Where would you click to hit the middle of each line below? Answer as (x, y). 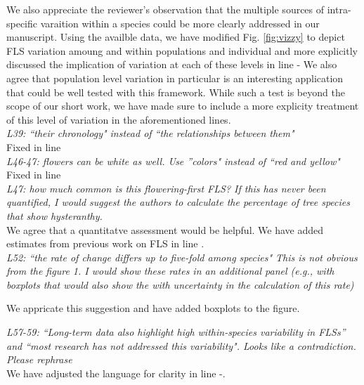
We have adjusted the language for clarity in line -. (116, 373)
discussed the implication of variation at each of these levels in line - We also (172, 64)
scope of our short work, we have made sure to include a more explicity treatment (183, 106)
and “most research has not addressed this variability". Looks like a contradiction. (181, 345)
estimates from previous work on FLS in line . (105, 243)
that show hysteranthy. (54, 215)
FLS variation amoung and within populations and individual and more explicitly (182, 50)
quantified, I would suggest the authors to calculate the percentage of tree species (178, 202)
